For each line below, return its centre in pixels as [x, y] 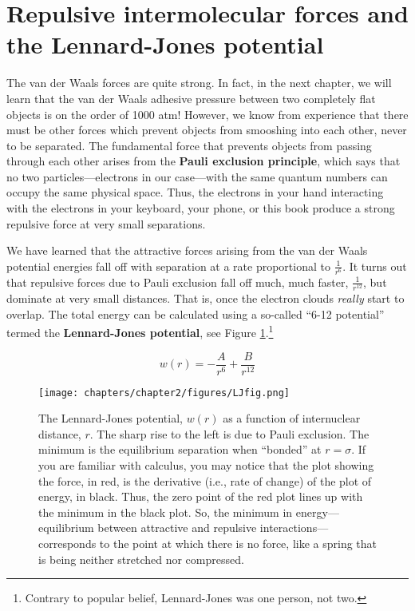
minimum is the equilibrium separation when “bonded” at [180, 449]
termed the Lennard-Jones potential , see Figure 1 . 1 [140, 331]
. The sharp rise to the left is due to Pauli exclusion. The [229, 433]
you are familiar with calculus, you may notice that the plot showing [206, 465]
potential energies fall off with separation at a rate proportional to [168, 266]
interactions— [294, 528]
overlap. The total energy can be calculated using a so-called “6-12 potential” [196, 313]
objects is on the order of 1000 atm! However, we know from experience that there [207, 114]
